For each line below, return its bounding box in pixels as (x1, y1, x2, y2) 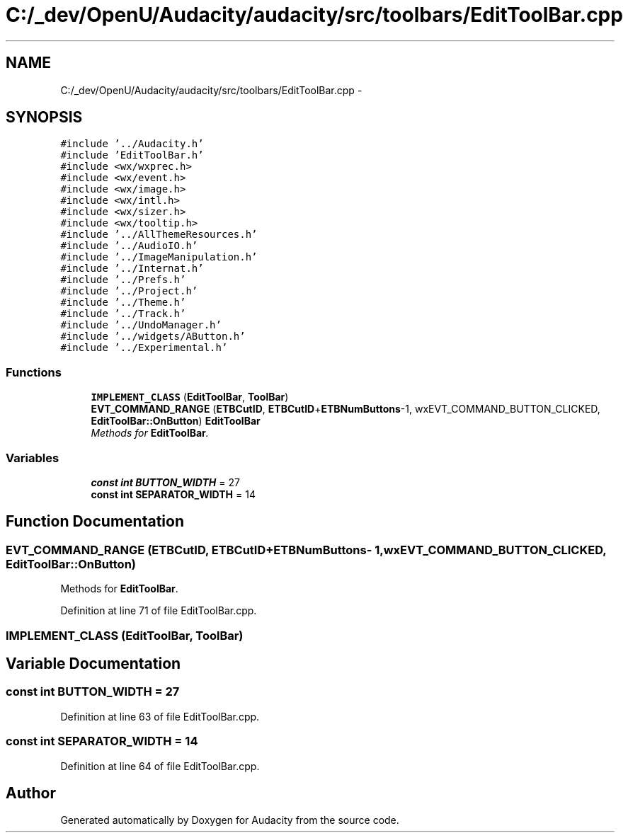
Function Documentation (6, 512, 184, 531)
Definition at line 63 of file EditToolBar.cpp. (60, 710, 260, 723)
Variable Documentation (6, 654, 181, 672)
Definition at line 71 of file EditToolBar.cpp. (60, 604, 257, 617)
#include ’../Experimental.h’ (60, 342, 228, 354)
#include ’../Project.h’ (60, 285, 198, 297)
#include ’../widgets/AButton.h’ (60, 331, 246, 343)
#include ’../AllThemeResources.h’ (60, 229, 258, 241)
